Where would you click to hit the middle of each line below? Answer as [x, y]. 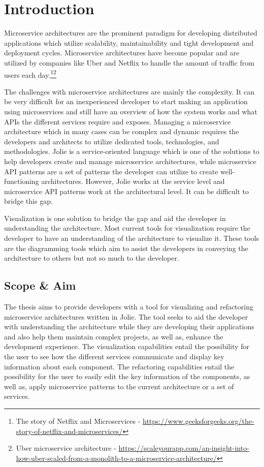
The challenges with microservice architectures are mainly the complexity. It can [129, 91]
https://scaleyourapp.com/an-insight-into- [184, 448]
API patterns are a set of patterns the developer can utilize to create [111, 171]
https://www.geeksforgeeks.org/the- [199, 421]
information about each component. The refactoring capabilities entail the [119, 366]
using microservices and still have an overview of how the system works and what [131, 111]
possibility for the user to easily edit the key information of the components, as [127, 376]
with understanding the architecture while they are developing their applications [129, 326]
